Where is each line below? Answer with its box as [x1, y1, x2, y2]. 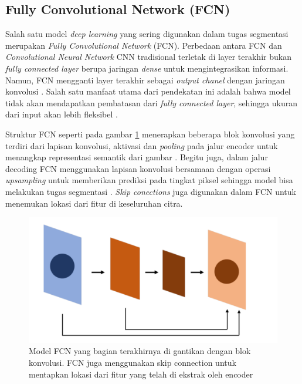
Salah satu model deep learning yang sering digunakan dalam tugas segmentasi [5, 28, 289, 40]
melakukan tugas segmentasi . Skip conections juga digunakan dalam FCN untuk [5, 185, 296, 197]
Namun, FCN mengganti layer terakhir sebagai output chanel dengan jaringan [5, 73, 285, 86]
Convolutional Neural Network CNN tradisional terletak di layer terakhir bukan [5, 50, 291, 63]
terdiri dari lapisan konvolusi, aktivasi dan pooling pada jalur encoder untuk [5, 139, 278, 151]
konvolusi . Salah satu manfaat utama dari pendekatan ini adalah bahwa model [5, 85, 291, 97]
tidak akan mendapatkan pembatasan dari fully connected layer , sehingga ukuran [5, 96, 297, 109]
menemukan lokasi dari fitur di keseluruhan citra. [5, 197, 183, 209]
